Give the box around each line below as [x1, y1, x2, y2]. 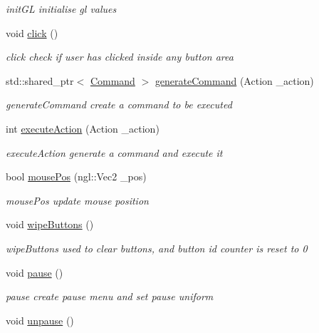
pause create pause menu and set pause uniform [6, 289, 214, 304]
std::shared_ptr [6, 73, 74, 88]
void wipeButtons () [6, 217, 94, 232]
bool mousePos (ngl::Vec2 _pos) [6, 169, 147, 184]
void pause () [6, 265, 63, 280]
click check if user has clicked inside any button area [6, 49, 234, 64]
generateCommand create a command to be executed [6, 97, 232, 112]
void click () [6, 25, 58, 40]
